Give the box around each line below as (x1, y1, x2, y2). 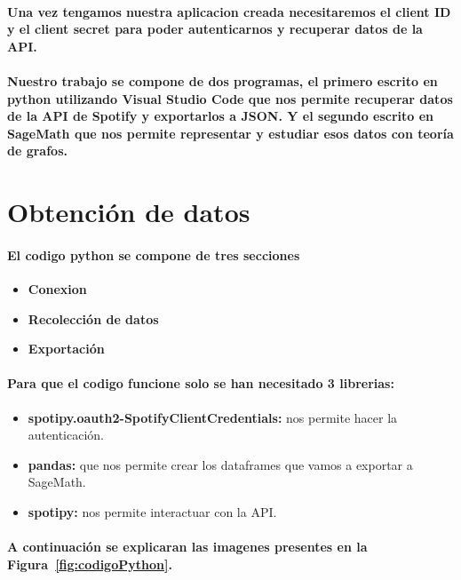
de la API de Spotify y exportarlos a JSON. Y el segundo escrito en (7, 107, 434, 125)
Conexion (28, 280, 87, 298)
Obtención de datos (7, 194, 250, 230)
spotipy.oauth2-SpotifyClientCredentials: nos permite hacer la (28, 408, 398, 426)
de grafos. (7, 141, 68, 160)
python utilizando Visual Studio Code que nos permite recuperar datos (7, 89, 453, 107)
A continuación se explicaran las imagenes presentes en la (7, 537, 368, 556)
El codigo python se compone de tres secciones (7, 245, 300, 264)
